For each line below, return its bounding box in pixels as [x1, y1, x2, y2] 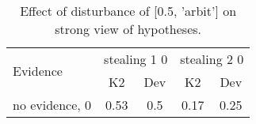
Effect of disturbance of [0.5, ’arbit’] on [20, 2, 237, 20]
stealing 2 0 [180, 50, 244, 68]
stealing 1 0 [104, 50, 168, 68]
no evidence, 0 [13, 96, 92, 114]
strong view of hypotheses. [55, 20, 202, 38]
